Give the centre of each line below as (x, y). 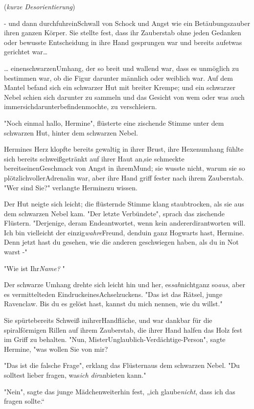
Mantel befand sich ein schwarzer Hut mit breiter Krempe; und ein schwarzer (120, 87)
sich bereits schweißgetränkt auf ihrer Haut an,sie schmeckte (94, 158)
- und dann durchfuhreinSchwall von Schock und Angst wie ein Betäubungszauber (127, 23)
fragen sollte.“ (24, 401)
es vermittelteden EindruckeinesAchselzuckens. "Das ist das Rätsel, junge (113, 294)
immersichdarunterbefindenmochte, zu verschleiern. (81, 106)
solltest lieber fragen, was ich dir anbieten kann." (75, 375)
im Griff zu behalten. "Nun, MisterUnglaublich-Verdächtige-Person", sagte (115, 339)
